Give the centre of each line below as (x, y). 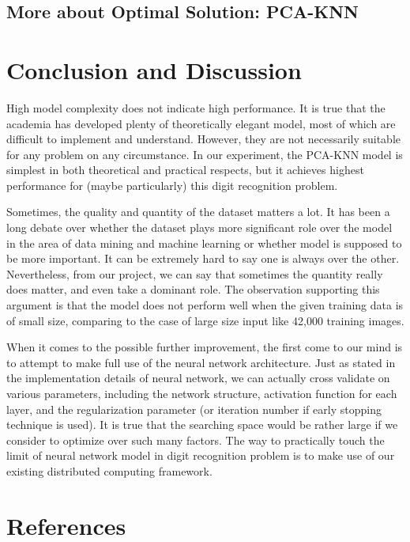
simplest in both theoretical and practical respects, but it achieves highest (185, 170)
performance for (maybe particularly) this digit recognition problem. (172, 185)
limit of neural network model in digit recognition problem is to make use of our (201, 455)
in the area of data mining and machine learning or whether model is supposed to (204, 243)
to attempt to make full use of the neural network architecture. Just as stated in (201, 362)
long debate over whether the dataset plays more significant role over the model (199, 227)
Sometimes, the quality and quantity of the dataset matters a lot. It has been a (198, 212)
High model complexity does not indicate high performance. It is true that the (196, 107)
